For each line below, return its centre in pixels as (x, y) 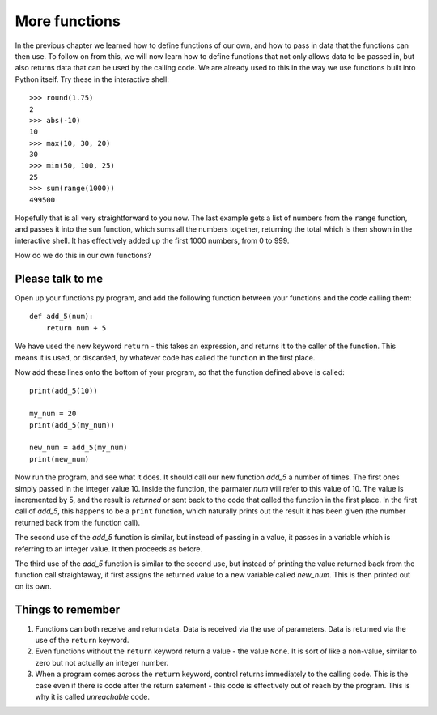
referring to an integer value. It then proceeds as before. (109, 549)
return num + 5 (76, 328)
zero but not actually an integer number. (102, 662)
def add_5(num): (62, 317)
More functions (68, 21)
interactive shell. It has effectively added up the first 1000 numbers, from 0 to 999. (152, 240)
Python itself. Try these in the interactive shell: (92, 79)
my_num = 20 (53, 414)
